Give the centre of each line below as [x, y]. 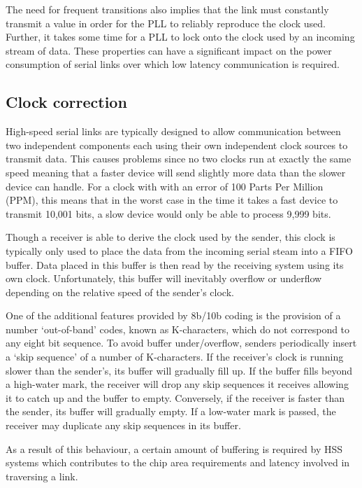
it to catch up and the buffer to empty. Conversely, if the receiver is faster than [175, 397]
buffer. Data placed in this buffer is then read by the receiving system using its [175, 264]
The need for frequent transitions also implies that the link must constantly [167, 9]
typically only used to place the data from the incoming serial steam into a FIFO [179, 250]
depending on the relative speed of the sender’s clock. [120, 292]
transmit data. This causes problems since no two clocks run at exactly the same [179, 159]
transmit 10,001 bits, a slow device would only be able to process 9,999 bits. [168, 213]
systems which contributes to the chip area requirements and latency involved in [178, 462]
